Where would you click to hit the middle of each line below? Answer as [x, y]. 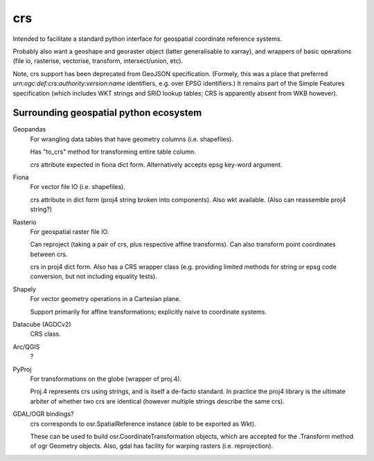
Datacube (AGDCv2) [42, 325]
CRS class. [46, 334]
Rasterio [25, 222]
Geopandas [29, 129]
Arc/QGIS [26, 347]
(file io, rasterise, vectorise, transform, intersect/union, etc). [98, 61]
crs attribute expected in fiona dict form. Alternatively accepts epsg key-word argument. [156, 164]
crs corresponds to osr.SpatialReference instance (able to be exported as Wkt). [143, 424]
